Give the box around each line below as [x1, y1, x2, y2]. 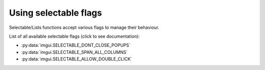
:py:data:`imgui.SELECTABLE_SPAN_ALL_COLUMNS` [21, 49, 128, 55]
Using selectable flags [9, 7, 103, 18]
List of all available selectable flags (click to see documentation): [9, 33, 140, 39]
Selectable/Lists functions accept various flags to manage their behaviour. [9, 24, 159, 30]
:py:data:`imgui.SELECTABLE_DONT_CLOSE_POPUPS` [21, 42, 131, 48]
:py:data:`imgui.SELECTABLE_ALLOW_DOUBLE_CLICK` [21, 56, 132, 62]
